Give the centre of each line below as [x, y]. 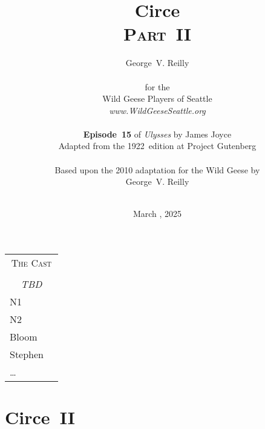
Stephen [27, 354]
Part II [157, 34]
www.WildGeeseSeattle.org [157, 110]
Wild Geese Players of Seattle [157, 98]
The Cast [31, 263]
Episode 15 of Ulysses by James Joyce [157, 134]
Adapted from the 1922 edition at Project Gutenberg [157, 146]
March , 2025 [157, 214]
